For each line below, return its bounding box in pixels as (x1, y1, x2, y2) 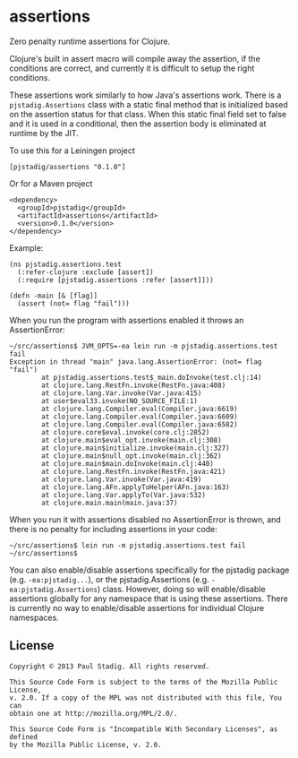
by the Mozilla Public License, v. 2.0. (9, 740, 163, 749)
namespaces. (9, 612, 60, 623)
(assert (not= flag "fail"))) (17, 298, 130, 308)
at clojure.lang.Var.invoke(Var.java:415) (41, 388, 202, 398)
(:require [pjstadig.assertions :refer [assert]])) (17, 275, 215, 284)
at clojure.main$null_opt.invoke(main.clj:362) (41, 451, 222, 461)
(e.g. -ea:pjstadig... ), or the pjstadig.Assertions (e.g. (9, 573, 209, 584)
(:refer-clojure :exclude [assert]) (17, 267, 154, 277)
